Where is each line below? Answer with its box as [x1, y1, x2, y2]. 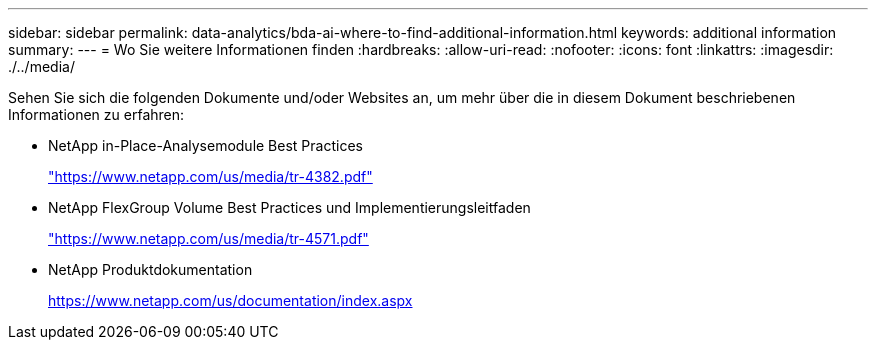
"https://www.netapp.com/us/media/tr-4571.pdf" [48, 230, 369, 247]
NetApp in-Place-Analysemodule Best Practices [48, 137, 363, 154]
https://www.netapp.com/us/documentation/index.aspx [48, 292, 413, 309]
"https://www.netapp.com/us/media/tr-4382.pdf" [48, 168, 373, 185]
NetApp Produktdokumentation [48, 261, 253, 278]
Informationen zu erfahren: [8, 106, 185, 123]
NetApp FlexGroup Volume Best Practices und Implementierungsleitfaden [48, 199, 531, 216]
